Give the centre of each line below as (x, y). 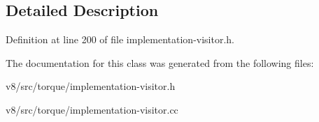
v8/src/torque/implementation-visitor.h (91, 86)
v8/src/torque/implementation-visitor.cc (92, 109)
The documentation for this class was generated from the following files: (160, 62)
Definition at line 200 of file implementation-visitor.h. (120, 39)
